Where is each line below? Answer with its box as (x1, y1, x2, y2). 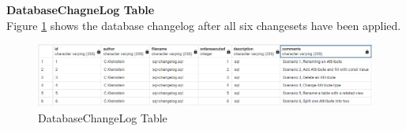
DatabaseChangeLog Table (38, 109, 167, 125)
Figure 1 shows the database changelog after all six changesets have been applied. (6, 17, 401, 33)
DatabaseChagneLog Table (6, 2, 155, 17)
